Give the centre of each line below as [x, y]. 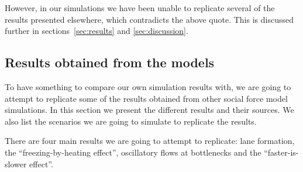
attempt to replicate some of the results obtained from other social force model [146, 98]
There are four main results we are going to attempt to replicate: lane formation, [150, 141]
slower [16, 164]
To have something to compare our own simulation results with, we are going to [148, 86]
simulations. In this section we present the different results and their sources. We [149, 110]
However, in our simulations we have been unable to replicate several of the [140, 8]
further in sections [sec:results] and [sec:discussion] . [97, 31]
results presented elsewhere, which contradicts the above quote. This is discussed [149, 19]
